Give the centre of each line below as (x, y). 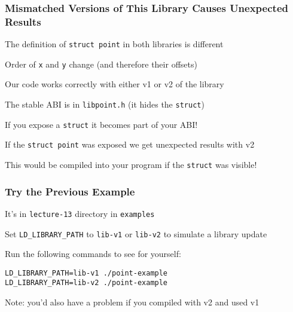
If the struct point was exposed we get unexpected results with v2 (130, 144)
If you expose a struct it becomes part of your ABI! (101, 124)
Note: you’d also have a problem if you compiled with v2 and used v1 (132, 302)
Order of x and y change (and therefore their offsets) (101, 64)
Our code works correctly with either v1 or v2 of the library (115, 84)
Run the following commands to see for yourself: (93, 254)
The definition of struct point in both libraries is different (114, 44)
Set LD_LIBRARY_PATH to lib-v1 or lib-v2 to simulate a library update (136, 233)
